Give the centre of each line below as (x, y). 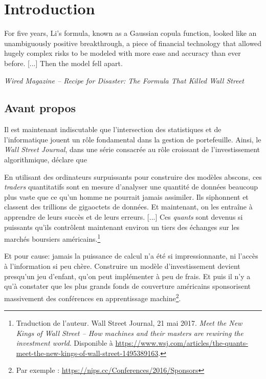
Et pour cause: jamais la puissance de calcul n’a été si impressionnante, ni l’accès (131, 256)
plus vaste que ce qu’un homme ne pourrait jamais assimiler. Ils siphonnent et (126, 196)
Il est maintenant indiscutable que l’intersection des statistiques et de (113, 129)
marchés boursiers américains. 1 (52, 238)
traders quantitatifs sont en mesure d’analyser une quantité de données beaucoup (131, 187)
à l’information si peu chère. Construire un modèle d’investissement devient (122, 266)
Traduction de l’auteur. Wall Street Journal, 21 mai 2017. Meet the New (129, 323)
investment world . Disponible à (64, 343)
